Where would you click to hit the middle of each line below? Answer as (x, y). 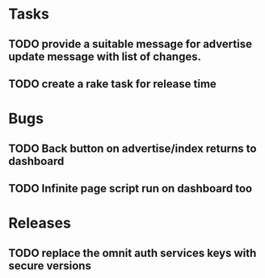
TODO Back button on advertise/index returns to (132, 148)
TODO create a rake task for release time (112, 84)
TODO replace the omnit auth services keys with (132, 253)
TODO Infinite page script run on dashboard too (130, 188)
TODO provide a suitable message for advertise (130, 44)
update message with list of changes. (105, 56)
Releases (40, 223)
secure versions (50, 265)
